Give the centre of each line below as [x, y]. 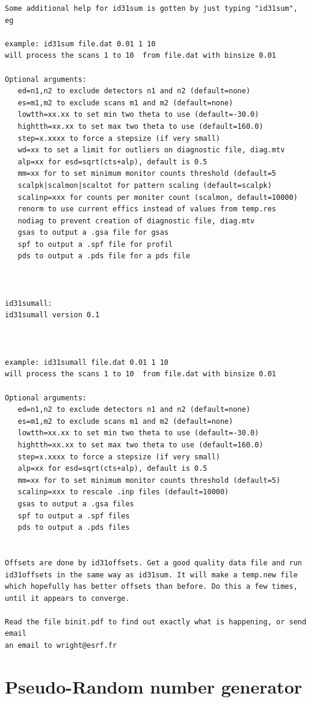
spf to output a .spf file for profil [95, 244]
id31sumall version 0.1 [52, 315]
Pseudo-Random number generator [154, 686]
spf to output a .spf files [74, 516]
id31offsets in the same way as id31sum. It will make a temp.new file [151, 575]
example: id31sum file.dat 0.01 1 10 [80, 44]
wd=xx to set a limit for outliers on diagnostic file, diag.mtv [151, 150]
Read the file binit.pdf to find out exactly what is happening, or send [156, 622]
